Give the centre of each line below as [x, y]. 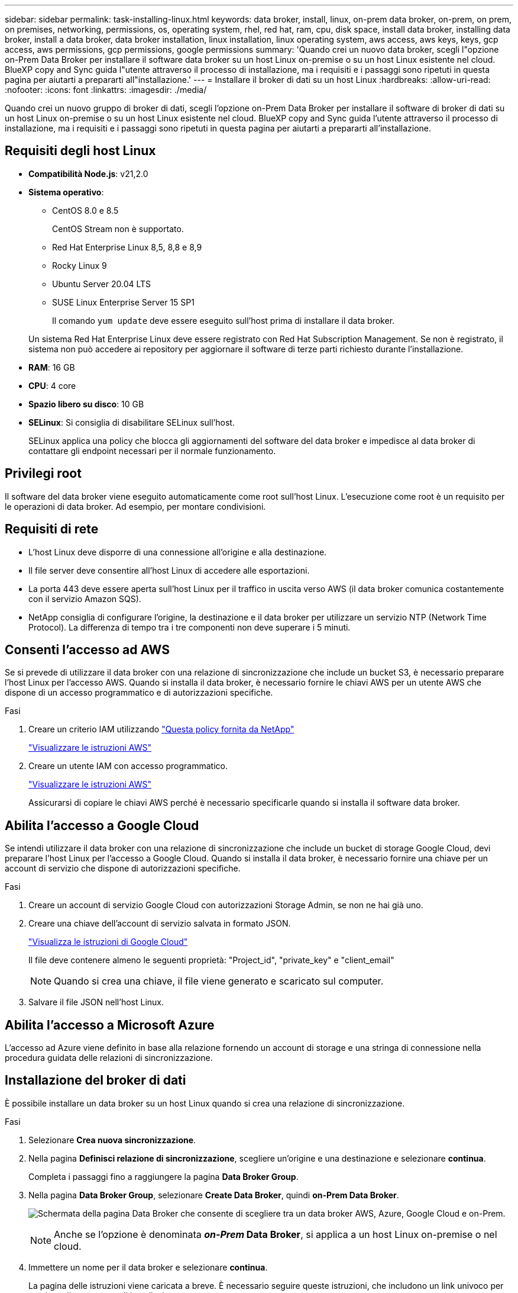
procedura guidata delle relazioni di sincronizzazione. [109, 1058]
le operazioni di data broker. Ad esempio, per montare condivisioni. [135, 506]
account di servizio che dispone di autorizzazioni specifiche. [123, 869]
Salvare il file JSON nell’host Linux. [96, 1002]
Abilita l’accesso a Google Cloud [102, 825]
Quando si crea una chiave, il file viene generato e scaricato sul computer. [219, 981]
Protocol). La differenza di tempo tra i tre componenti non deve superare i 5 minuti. [190, 627]
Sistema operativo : [66, 192]
